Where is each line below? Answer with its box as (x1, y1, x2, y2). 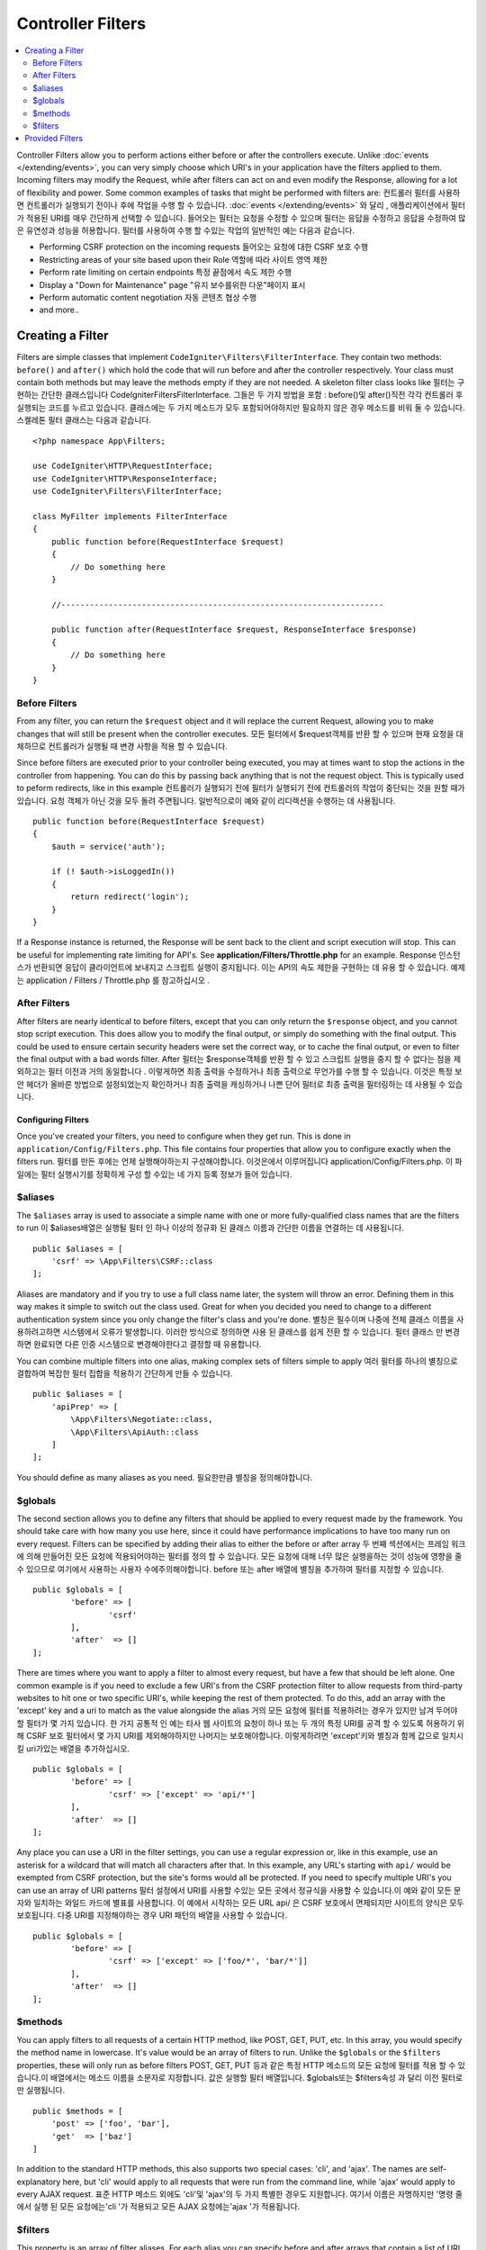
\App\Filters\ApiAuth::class (70, 1426, 200, 1437)
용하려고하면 (16, 1326, 61, 1336)
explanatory (16, 2176, 61, 2187)
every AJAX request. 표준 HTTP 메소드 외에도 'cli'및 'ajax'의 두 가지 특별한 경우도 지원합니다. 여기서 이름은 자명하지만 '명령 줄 (16, 2189, 463, 2200)
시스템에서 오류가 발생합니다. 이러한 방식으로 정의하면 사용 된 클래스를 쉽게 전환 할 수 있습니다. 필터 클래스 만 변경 (62, 1326, 461, 1336)
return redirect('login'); (70, 892, 190, 902)
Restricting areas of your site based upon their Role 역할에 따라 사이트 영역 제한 (39, 254, 328, 265)
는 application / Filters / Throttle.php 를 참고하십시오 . (16, 975, 211, 985)
